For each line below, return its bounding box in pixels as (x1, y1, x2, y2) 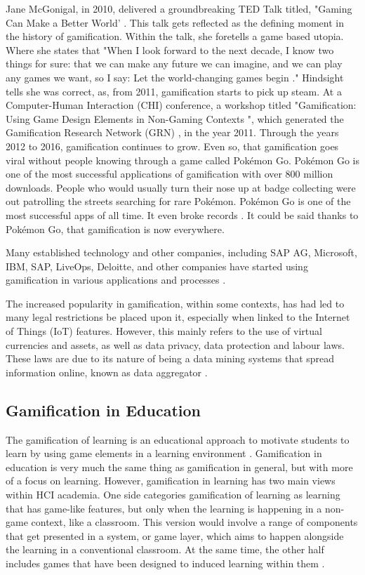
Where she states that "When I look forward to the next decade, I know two (6, 42, 334, 57)
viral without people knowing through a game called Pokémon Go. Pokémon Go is (6, 152, 359, 167)
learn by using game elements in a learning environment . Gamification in (6, 446, 322, 461)
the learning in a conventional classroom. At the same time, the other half (6, 542, 324, 557)
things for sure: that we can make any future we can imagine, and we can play (6, 56, 343, 71)
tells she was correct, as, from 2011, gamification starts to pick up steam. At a (6, 84, 342, 98)
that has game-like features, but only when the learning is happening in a (6, 501, 322, 515)
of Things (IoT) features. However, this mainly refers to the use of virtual (6, 324, 322, 338)
